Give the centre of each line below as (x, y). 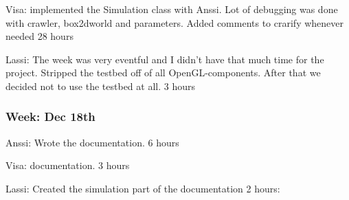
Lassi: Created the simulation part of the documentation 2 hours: (143, 188)
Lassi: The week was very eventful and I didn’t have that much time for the (165, 59)
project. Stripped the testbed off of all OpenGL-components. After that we (163, 73)
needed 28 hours (40, 36)
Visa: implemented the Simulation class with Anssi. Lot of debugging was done (172, 9)
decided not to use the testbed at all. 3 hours (100, 86)
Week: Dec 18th (50, 116)
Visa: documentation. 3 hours (68, 165)
